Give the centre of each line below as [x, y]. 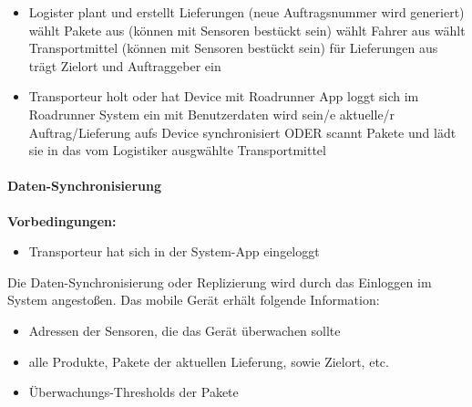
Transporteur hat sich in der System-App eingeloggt [174, 251]
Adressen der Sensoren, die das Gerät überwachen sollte [185, 330]
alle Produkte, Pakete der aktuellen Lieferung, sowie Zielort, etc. [209, 361]
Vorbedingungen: [62, 220]
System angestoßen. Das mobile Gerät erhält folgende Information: [194, 300]
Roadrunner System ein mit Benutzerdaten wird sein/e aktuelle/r [212, 114]
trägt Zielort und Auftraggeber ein [125, 65]
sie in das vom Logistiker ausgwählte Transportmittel [177, 150]
